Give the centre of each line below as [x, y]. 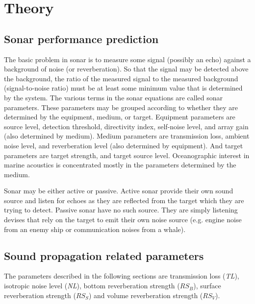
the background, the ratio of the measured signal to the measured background [121, 78]
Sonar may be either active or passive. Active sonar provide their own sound [119, 191]
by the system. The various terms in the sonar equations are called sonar [113, 97]
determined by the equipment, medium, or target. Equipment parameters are [120, 117]
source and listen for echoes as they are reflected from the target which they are [124, 200]
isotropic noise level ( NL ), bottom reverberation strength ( [92, 286]
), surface [207, 286]
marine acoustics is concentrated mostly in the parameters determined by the [120, 165]
